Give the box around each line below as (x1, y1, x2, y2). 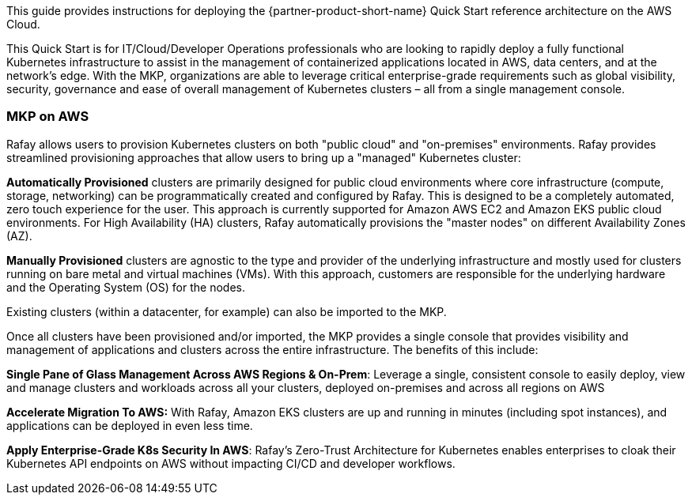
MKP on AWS (6, 108, 89, 125)
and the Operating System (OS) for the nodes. (6, 280, 245, 294)
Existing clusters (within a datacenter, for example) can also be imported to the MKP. (6, 304, 447, 318)
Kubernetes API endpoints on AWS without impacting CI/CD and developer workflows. (6, 456, 456, 470)
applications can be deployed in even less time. (6, 418, 253, 432)
